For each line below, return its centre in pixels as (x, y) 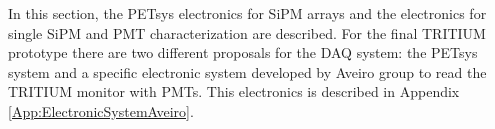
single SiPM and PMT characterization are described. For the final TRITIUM (247, 32)
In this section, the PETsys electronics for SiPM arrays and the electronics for (247, 13)
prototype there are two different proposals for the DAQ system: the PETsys (243, 52)
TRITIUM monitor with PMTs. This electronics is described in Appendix (234, 91)
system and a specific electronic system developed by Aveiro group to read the (247, 71)
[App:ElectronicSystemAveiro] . (101, 110)
